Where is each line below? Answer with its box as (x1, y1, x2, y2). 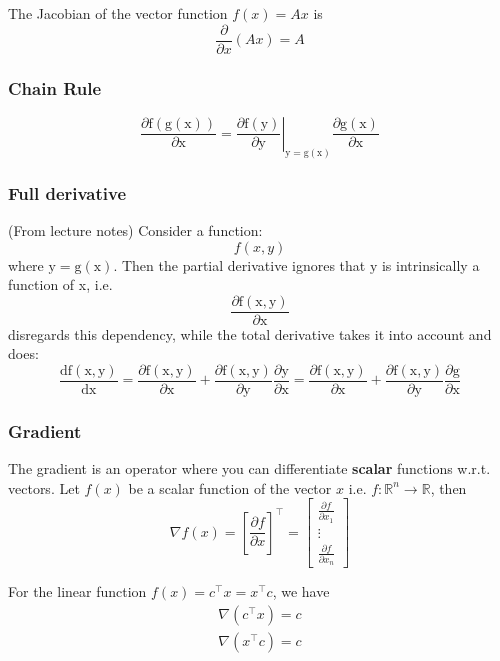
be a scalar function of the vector (128, 477, 332, 498)
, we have (272, 581, 330, 602)
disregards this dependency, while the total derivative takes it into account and (8, 323, 492, 344)
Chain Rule (8, 75, 102, 100)
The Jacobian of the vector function (8, 3, 228, 23)
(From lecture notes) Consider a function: (8, 219, 263, 240)
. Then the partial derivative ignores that (113, 254, 366, 275)
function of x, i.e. (8, 274, 113, 295)
